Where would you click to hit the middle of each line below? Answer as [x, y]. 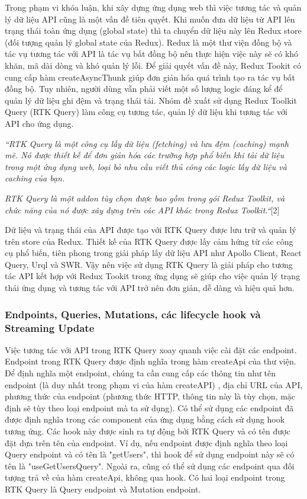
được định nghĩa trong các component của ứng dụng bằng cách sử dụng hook [145, 419]
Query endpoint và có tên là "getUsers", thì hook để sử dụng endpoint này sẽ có [150, 454]
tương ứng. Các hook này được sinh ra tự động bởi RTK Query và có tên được [148, 431]
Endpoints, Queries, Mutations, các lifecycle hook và [133, 314]
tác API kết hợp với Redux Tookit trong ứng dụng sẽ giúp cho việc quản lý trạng [153, 276]
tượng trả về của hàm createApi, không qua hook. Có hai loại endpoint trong [145, 477]
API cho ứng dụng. [39, 123]
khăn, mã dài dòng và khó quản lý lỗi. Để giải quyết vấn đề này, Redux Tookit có [153, 65]
